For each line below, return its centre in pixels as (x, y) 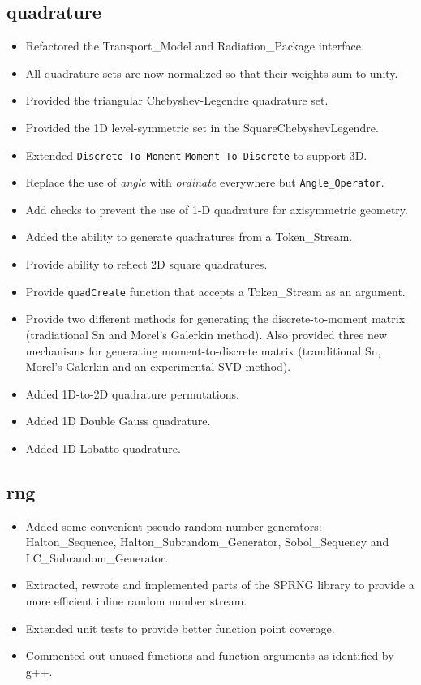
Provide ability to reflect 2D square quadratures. (146, 264)
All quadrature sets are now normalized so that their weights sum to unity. (212, 73)
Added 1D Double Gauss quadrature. (118, 421)
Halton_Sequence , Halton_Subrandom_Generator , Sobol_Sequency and (207, 542)
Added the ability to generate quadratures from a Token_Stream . (189, 237)
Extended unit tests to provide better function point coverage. (180, 628)
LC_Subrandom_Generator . (97, 557)
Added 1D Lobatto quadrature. (103, 448)
